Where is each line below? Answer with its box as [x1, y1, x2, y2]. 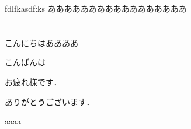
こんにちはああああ [5, 36, 78, 48]
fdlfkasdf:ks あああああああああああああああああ [5, 2, 187, 14]
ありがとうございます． [5, 95, 95, 107]
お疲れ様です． [5, 75, 62, 88]
